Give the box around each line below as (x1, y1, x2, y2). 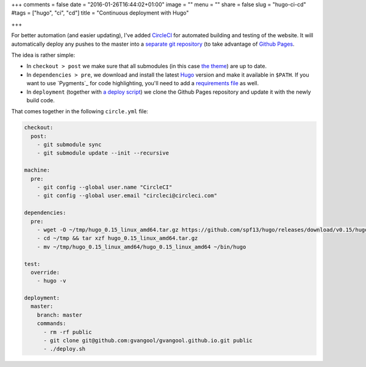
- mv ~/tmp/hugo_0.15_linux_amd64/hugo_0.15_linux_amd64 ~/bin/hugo (37, 243, 246, 250)
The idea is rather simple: (11, 51, 76, 58)
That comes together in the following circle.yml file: (11, 108, 149, 115)
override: (30, 268, 60, 276)
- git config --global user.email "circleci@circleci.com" (37, 192, 218, 199)
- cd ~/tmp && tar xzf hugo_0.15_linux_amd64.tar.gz (37, 235, 198, 242)
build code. (26, 96, 55, 103)
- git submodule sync (37, 141, 102, 149)
